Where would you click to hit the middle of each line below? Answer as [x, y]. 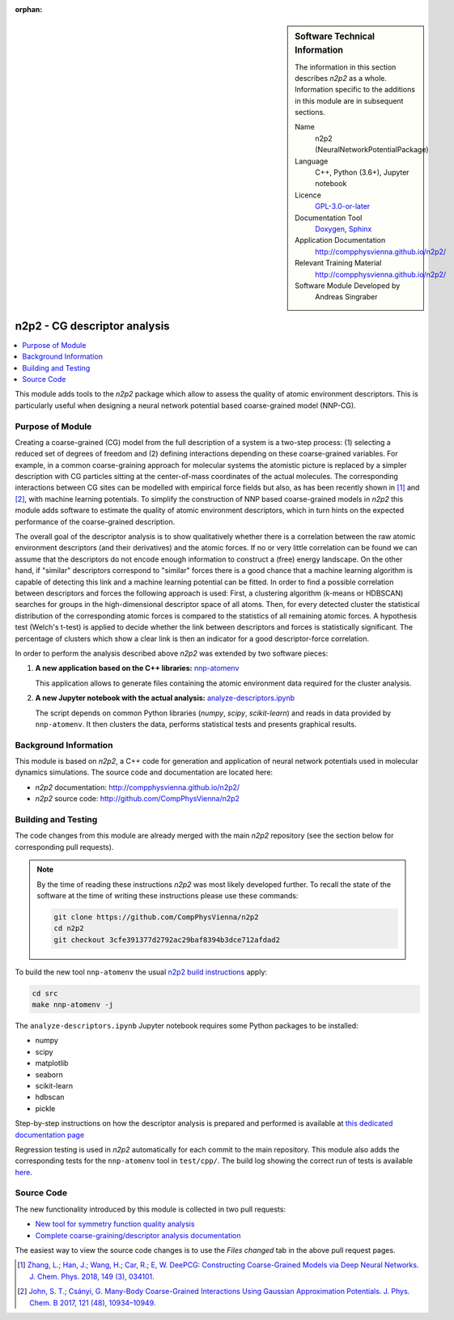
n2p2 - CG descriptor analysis [92, 326]
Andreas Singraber [346, 297]
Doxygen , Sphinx [344, 229]
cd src [45, 993]
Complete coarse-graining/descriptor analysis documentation [138, 1235]
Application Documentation [340, 240]
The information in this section [346, 67]
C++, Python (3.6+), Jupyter [362, 172]
